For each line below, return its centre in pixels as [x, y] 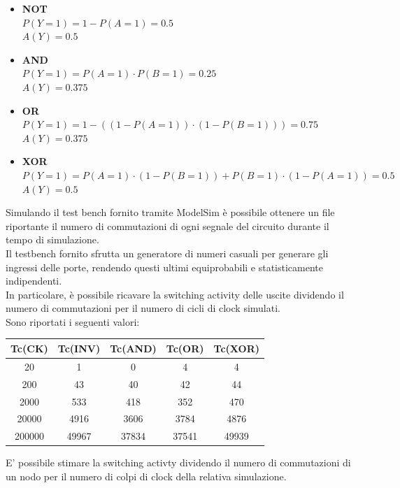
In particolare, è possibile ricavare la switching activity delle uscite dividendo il [175, 294]
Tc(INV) [79, 348]
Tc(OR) [185, 348]
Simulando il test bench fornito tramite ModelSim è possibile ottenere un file [170, 212]
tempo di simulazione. [52, 239]
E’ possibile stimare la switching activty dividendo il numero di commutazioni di [178, 462]
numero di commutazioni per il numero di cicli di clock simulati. [143, 308]
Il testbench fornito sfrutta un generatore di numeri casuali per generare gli [167, 253]
